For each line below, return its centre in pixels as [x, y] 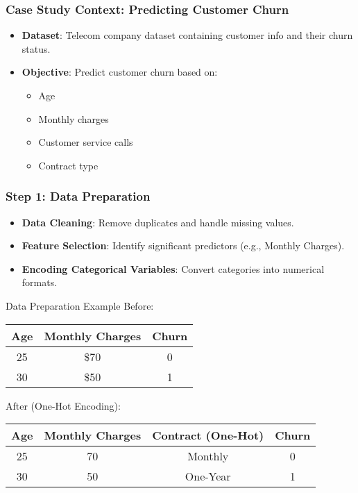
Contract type [68, 165]
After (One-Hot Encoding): [63, 405]
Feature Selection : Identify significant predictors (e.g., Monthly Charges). [183, 245]
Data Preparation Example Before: [80, 305]
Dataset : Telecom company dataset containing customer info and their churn [187, 35]
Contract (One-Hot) [208, 435]
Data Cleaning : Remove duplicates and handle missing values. [158, 222]
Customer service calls [86, 142]
